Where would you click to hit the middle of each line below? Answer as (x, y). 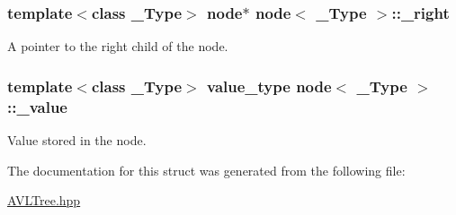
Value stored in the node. (77, 139)
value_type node (269, 86)
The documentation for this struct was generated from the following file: (206, 170)
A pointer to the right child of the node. (118, 46)
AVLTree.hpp (44, 200)
